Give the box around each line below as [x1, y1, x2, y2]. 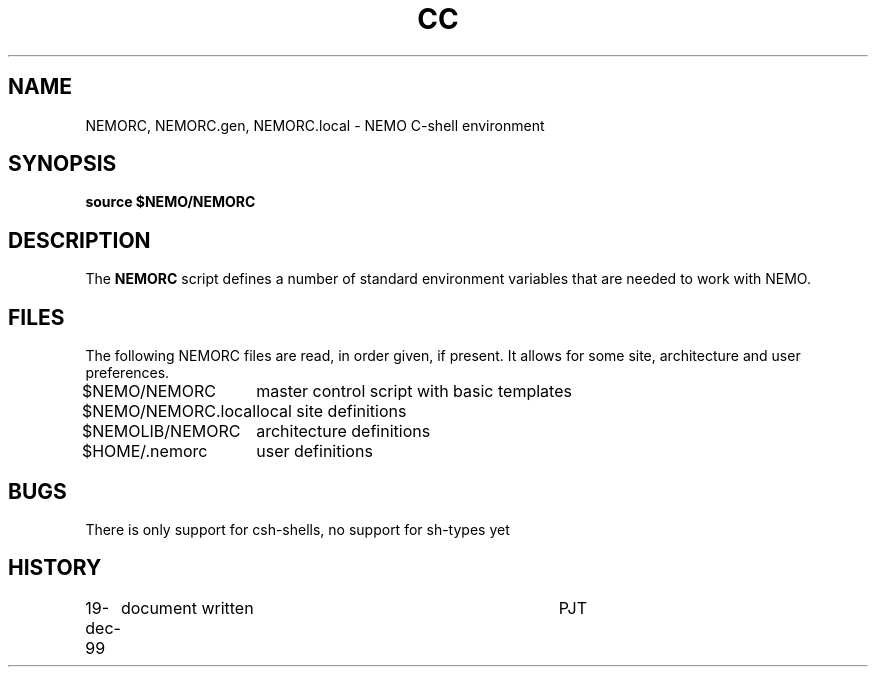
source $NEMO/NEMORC [85, 193, 256, 211]
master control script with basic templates [256, 381, 572, 402]
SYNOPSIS [8, 151, 117, 177]
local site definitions [256, 401, 407, 422]
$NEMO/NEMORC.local [81, 401, 257, 422]
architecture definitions [256, 421, 431, 442]
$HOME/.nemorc [81, 441, 208, 462]
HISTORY [8, 555, 102, 581]
